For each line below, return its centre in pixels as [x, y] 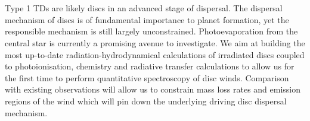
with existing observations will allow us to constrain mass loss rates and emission [153, 89]
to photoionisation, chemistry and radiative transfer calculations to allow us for [150, 66]
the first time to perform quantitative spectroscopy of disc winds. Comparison [147, 77]
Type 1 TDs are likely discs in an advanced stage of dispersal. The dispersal [144, 8]
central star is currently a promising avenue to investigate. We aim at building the [155, 42]
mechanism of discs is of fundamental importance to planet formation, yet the [147, 19]
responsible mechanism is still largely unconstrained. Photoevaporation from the [151, 31]
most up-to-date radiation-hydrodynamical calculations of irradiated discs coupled [155, 54]
